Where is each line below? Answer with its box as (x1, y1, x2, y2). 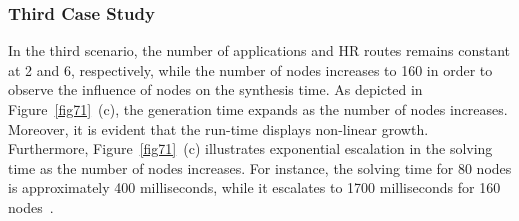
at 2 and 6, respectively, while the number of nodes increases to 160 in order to (8, 59, 493, 80)
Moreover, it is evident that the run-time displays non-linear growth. (8, 118, 429, 139)
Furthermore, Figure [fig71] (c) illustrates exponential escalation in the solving (8, 138, 493, 159)
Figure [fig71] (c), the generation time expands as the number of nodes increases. (8, 99, 508, 119)
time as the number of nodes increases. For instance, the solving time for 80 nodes (8, 157, 512, 178)
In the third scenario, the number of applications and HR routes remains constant (8, 40, 511, 61)
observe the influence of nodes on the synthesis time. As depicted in (8, 79, 423, 100)
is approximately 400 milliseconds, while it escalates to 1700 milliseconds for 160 (8, 177, 501, 198)
